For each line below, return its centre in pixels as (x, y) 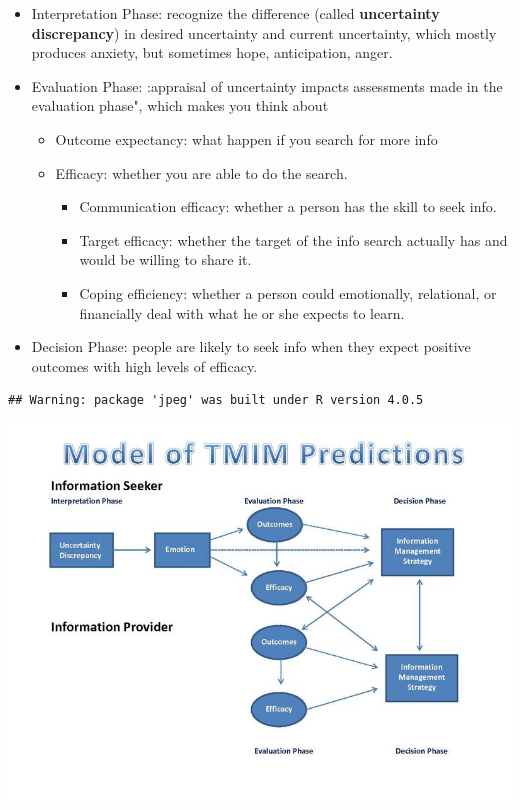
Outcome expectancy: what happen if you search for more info (246, 138)
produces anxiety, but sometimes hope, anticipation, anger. (212, 52)
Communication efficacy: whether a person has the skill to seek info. (288, 206)
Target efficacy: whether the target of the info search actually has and (293, 239)
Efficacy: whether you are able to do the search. (201, 172)
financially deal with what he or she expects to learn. (242, 312)
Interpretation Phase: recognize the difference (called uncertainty (235, 13)
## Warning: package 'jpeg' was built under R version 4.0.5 (216, 400)
